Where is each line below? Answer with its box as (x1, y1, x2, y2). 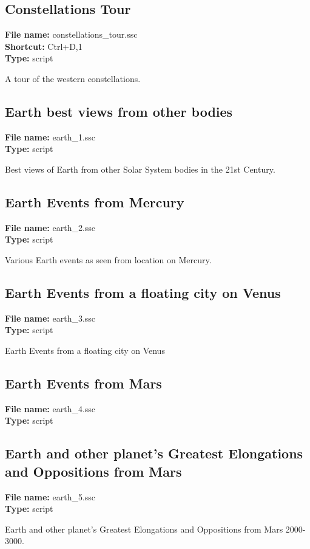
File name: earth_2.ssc (5, 221, 96, 233)
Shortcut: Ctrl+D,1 (5, 40, 83, 52)
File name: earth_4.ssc (5, 402, 96, 415)
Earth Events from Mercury (5, 192, 184, 211)
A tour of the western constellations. (5, 72, 141, 85)
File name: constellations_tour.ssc (5, 28, 138, 41)
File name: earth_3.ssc (5, 311, 96, 324)
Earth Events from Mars (5, 373, 162, 392)
